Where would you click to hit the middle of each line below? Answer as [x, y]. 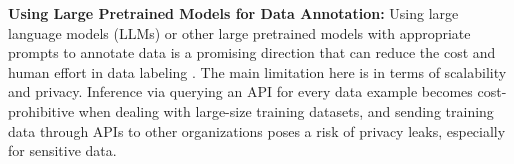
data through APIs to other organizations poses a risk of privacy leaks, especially [257, 130]
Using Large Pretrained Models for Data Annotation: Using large [233, 13]
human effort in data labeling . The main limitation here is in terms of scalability [257, 71]
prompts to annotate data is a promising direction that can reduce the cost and [252, 52]
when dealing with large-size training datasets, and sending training [286, 110]
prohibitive [41, 110]
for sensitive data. [62, 150]
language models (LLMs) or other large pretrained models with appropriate [239, 32]
